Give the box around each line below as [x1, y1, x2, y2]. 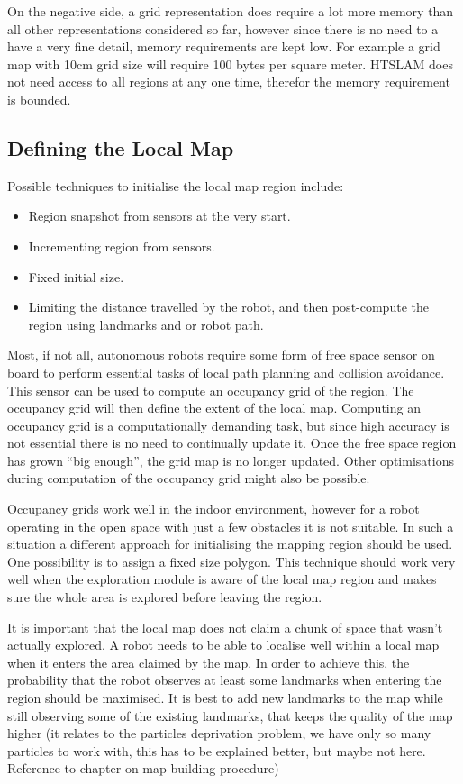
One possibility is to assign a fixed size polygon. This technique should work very [7, 552, 456, 570]
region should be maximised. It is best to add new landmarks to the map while [7, 688, 443, 707]
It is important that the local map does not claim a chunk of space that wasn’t [7, 617, 443, 636]
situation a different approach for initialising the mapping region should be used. [7, 534, 453, 553]
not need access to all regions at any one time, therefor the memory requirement [7, 72, 450, 91]
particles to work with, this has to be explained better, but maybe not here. [7, 741, 426, 760]
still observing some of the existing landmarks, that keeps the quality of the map [7, 706, 453, 725]
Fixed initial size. [28, 267, 124, 286]
